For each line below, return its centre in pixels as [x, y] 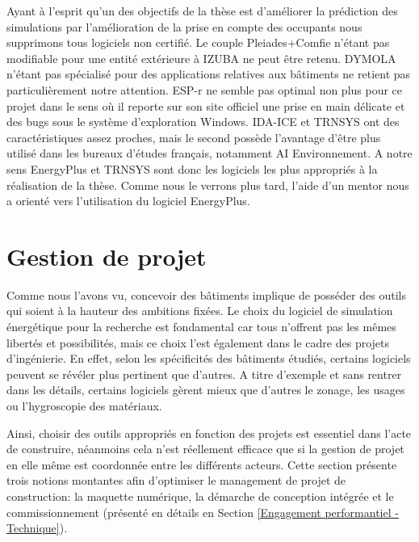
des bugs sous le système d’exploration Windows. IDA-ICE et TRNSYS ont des [203, 122]
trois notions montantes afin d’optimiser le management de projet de [176, 480]
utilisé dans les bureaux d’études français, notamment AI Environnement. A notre [209, 153]
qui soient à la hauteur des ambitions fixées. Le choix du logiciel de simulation [200, 311]
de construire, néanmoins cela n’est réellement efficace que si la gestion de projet [205, 449]
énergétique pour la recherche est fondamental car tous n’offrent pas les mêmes [201, 327]
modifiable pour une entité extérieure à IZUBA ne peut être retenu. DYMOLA [201, 58]
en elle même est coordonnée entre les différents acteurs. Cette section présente [202, 464]
